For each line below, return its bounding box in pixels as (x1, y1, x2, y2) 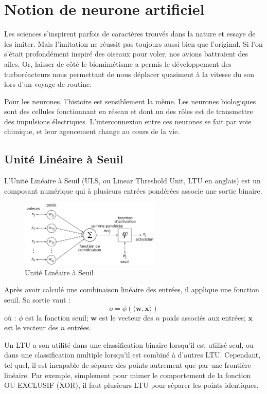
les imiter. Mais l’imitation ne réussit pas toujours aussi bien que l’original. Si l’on (4, 38, 263, 49)
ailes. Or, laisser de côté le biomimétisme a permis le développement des (4, 58, 232, 69)
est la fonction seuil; (25, 312, 88, 323)
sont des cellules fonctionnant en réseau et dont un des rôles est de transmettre (4, 106, 253, 117)
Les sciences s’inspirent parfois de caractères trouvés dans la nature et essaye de (4, 28, 256, 39)
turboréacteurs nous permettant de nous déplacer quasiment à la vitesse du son (4, 68, 255, 79)
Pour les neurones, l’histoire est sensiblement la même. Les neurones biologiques (4, 96, 256, 106)
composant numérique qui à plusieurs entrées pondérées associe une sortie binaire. (4, 185, 262, 196)
